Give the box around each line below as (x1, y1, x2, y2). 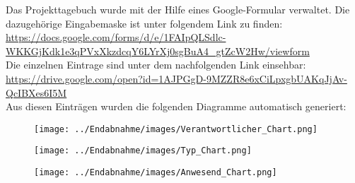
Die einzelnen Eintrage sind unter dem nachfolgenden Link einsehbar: (6, 57, 306, 72)
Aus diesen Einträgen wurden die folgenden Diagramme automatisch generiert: (6, 99, 347, 114)
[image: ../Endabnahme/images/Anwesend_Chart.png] (34, 167, 277, 178)
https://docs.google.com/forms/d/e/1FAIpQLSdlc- (6, 30, 226, 45)
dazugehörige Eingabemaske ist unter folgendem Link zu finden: (6, 16, 283, 30)
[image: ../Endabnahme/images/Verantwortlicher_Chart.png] (34, 124, 318, 134)
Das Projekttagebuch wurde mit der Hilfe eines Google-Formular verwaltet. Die (6, 2, 350, 16)
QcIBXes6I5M (6, 85, 67, 100)
